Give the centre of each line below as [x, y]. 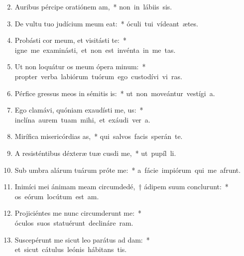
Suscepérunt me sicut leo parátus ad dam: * [82, 239]
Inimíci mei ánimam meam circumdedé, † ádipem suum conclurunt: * [122, 187]
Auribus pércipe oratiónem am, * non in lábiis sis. [93, 6]
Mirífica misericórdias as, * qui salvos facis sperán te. [99, 136]
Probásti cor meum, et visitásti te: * [70, 40]
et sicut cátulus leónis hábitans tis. [71, 249]
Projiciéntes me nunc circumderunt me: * [78, 213]
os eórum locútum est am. [57, 196]
